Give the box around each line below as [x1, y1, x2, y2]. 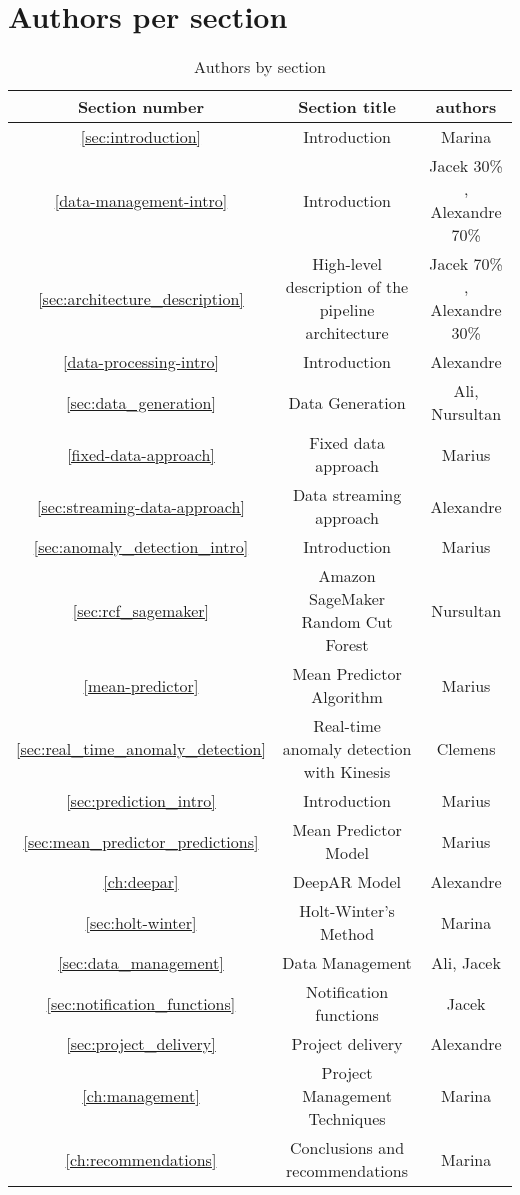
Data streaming [292, 483, 402, 507]
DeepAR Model [293, 870, 402, 894]
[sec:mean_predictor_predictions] [23, 829, 259, 853]
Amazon [318, 564, 376, 588]
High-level [312, 252, 382, 276]
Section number [77, 95, 205, 119]
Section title [298, 95, 396, 119]
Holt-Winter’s [299, 899, 395, 923]
